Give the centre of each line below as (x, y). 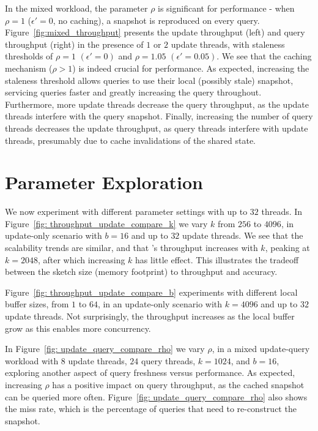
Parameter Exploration (104, 182)
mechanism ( (29, 68)
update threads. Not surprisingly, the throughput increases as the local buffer (150, 316)
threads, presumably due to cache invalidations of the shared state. (131, 140)
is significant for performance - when (226, 8)
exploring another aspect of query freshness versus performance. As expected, (150, 373)
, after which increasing (81, 259)
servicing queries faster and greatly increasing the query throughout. (133, 92)
